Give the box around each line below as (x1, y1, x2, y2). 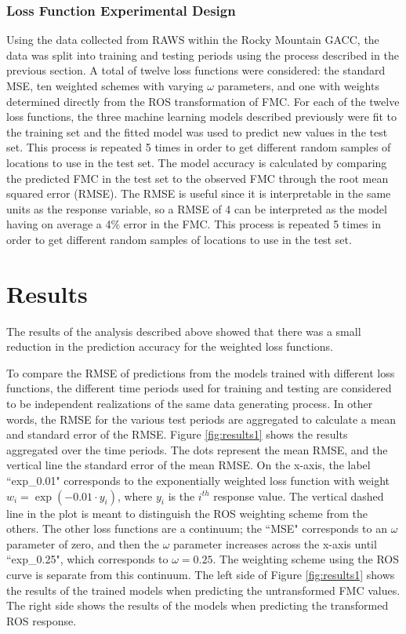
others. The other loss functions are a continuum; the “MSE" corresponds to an (6, 520, 387, 537)
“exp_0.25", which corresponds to (6, 551, 169, 567)
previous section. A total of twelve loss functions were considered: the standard (6, 62, 386, 78)
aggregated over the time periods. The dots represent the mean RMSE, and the (6, 441, 388, 457)
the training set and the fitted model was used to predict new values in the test (6, 123, 388, 140)
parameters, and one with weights (217, 78, 379, 93)
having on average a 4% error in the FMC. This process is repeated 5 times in (6, 216, 381, 232)
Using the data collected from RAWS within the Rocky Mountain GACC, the (6, 31, 379, 48)
